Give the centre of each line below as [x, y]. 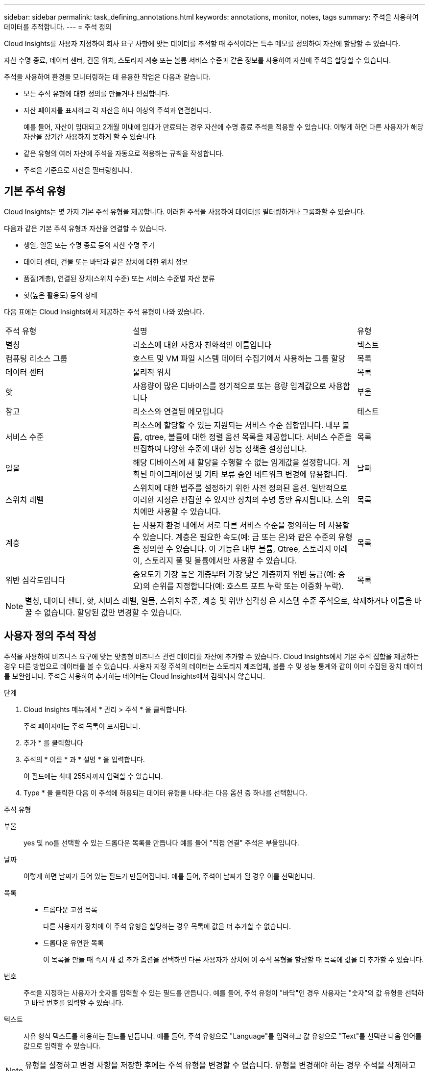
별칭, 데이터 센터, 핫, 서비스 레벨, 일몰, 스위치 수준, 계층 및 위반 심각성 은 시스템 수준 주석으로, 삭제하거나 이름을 [219, 600]
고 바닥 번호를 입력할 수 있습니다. [74, 1002]
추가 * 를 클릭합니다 [53, 742]
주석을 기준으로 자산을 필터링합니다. [78, 170]
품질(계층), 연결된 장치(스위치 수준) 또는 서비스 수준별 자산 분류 [119, 278]
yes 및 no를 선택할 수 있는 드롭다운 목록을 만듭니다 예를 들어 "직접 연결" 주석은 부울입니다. [161, 842]
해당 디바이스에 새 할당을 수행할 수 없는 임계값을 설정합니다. [237, 462]
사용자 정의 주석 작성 [50, 636]
